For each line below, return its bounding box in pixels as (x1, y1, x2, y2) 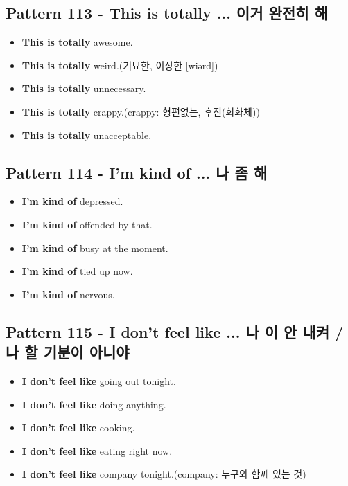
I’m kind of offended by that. (21, 217, 153, 231)
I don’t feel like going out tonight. (21, 373, 176, 388)
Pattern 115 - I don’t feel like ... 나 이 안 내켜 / (6, 321, 344, 342)
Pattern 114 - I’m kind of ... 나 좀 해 (6, 161, 268, 183)
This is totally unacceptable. (21, 127, 152, 142)
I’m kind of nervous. (21, 287, 115, 301)
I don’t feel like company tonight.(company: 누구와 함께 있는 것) (21, 467, 306, 481)
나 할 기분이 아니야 (6, 341, 130, 363)
